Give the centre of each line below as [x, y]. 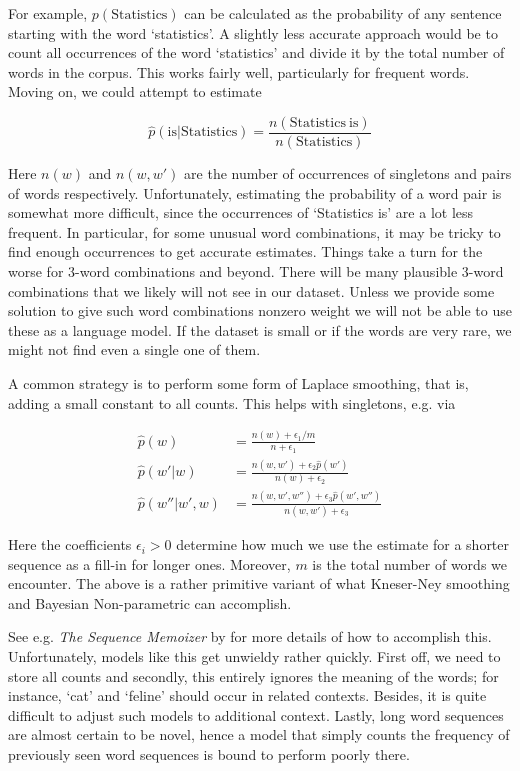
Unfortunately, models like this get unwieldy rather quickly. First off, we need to [254, 656]
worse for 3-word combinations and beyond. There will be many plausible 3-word [256, 271]
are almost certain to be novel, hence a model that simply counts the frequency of [259, 734]
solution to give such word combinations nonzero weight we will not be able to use [260, 310]
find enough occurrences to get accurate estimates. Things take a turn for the [245, 251]
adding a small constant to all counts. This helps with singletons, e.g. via [232, 402]
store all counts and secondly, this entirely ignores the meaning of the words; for [253, 675]
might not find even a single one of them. [134, 349]
